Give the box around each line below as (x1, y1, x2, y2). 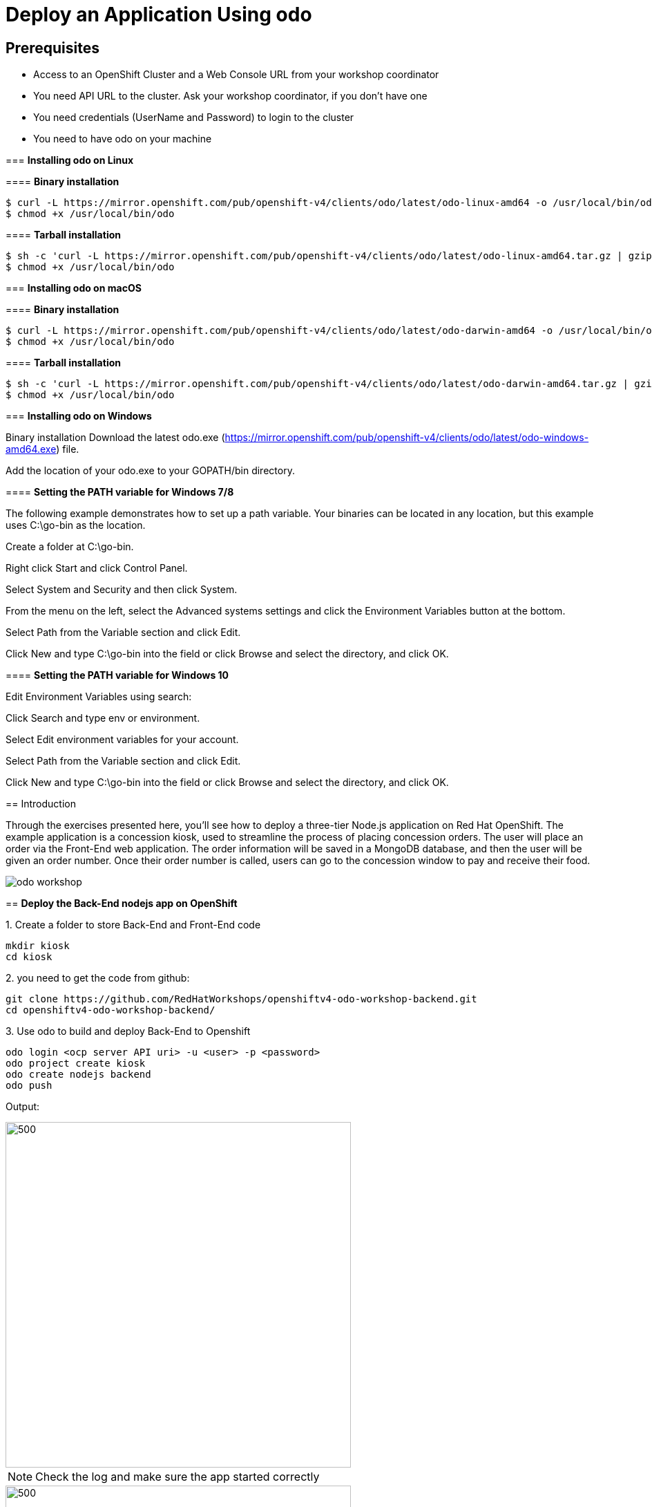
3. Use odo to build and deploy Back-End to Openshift (6, 1025, 251, 1038)
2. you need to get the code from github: (6, 972, 190, 984)
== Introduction (6, 798, 76, 810)
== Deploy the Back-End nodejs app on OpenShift (6, 897, 238, 910)
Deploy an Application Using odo (6, 3, 312, 26)
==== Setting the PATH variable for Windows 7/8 (6, 486, 234, 498)
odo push (6, 1080, 52, 1092)
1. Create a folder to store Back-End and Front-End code (6, 919, 261, 931)
